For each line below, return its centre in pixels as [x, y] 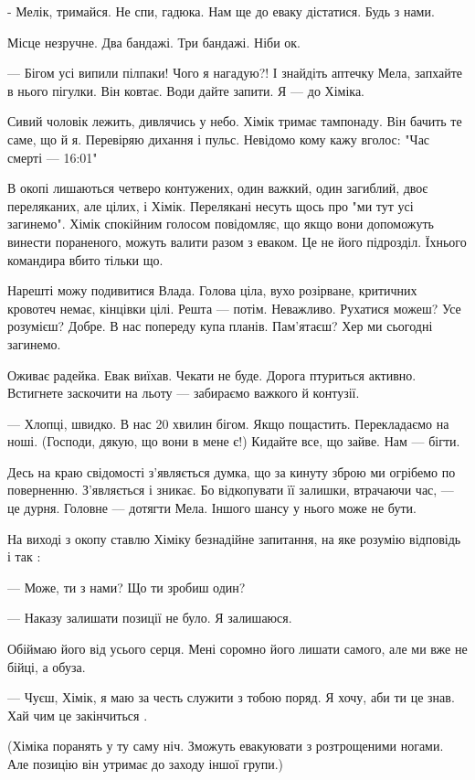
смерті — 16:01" [53, 157]
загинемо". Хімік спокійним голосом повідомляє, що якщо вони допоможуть [221, 224]
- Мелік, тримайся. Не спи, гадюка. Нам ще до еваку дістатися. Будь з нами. [221, 11]
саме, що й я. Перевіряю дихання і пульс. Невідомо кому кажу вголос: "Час [219, 139]
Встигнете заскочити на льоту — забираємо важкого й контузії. [184, 393]
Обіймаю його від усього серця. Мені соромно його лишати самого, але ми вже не [237, 649]
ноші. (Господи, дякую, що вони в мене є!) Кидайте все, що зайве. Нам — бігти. [234, 441]
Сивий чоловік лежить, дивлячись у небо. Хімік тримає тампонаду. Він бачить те [235, 121]
